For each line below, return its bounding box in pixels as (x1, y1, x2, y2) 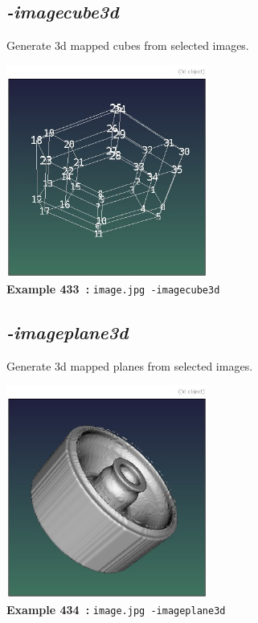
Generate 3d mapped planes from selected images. (6, 357, 253, 374)
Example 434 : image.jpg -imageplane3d (6, 600, 226, 617)
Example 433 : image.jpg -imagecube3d (6, 280, 220, 297)
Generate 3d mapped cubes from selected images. (6, 37, 249, 54)
